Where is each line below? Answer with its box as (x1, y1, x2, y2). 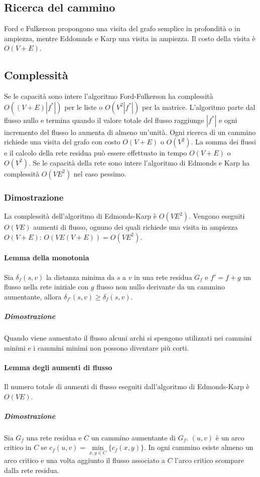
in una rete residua (134, 271, 192, 282)
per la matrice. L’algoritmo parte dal (142, 101, 255, 112)
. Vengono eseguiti (189, 211, 245, 221)
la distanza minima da (46, 271, 115, 282)
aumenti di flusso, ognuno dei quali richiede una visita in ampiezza (33, 222, 238, 232)
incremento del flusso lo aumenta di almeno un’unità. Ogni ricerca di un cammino (4, 126, 256, 137)
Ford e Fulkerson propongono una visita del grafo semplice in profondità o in (4, 23, 240, 34)
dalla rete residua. (4, 465, 59, 475)
